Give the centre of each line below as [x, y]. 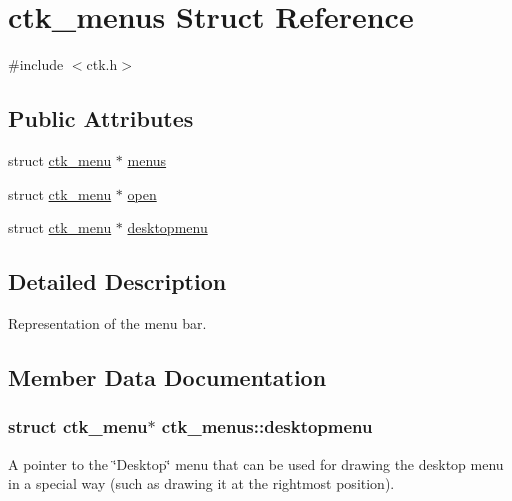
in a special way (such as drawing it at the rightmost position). [201, 483]
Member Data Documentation [167, 376]
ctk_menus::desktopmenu [267, 426]
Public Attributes [101, 118]
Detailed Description [117, 281]
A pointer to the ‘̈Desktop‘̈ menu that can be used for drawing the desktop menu [256, 463]
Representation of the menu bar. [107, 322]
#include [36, 64]
